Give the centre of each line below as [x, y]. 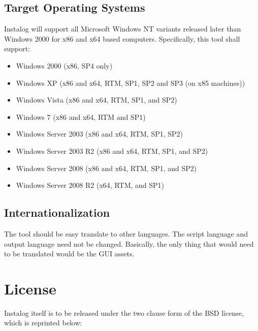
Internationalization [57, 212]
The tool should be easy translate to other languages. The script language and [126, 233]
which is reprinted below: [43, 323]
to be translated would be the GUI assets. [69, 254]
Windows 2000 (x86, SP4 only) [64, 65]
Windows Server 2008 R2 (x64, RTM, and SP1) [90, 185]
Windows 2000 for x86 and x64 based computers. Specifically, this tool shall [122, 38]
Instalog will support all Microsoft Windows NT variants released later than [123, 29]
